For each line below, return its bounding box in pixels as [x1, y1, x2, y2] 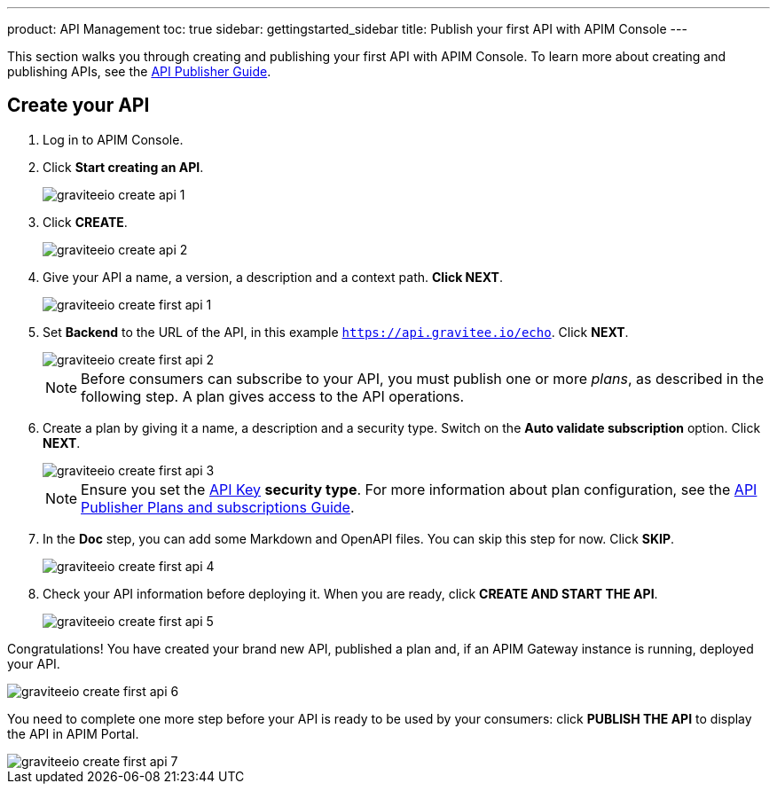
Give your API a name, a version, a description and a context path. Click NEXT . [43, 269, 503, 285]
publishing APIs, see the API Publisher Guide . [7, 64, 271, 79]
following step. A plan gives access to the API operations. [81, 387, 465, 405]
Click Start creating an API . [43, 159, 204, 175]
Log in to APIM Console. [43, 131, 184, 147]
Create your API [7, 94, 150, 117]
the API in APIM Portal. [7, 725, 139, 741]
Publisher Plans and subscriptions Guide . [81, 497, 355, 516]
